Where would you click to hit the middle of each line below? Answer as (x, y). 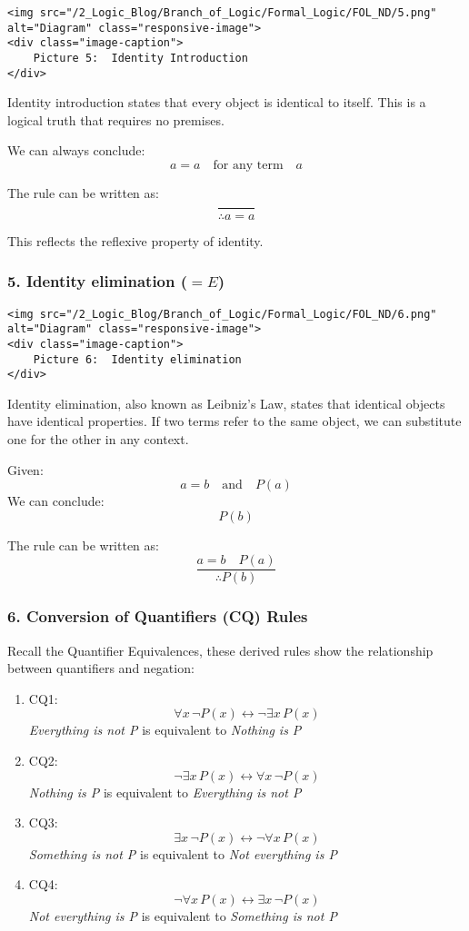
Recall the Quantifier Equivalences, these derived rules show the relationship (220, 650)
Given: (25, 469)
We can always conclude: (76, 150)
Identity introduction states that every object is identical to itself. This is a (217, 102)
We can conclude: (56, 501)
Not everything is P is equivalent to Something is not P (183, 916)
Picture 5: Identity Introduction (140, 58)
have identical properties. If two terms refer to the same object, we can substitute (234, 421)
